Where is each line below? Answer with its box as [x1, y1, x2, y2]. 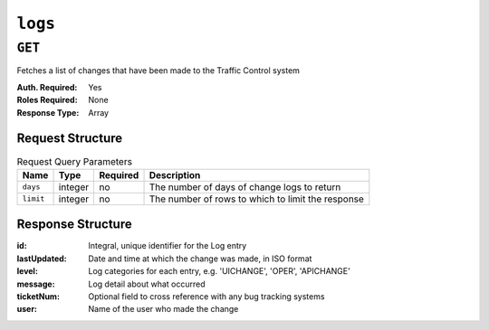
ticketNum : [16, 290, 61, 302]
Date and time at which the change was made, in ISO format [88, 253, 312, 264]
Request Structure [16, 131, 123, 146]
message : [16, 278, 55, 289]
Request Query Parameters [16, 155, 133, 167]
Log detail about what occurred [88, 278, 206, 289]
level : [16, 266, 38, 277]
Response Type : [16, 107, 80, 118]
